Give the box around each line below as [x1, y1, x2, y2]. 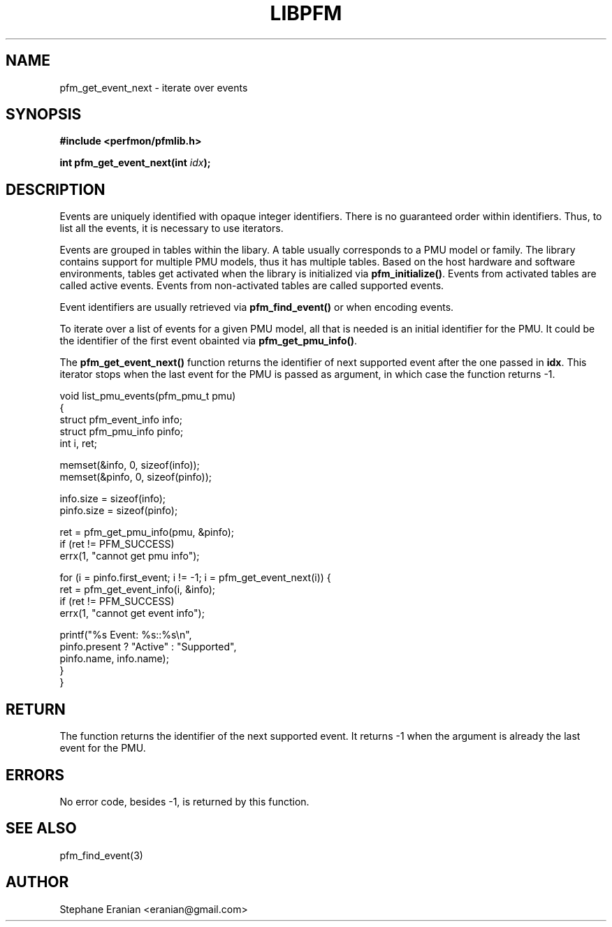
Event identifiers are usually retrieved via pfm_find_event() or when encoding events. [59, 301, 454, 314]
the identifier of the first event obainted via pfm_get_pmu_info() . [59, 335, 358, 347]
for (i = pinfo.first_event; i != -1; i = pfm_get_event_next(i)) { [59, 571, 331, 584]
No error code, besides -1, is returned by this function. [59, 795, 309, 808]
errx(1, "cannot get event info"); [59, 607, 205, 620]
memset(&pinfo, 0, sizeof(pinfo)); [59, 471, 212, 483]
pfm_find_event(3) [59, 849, 143, 861]
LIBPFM [270, 1, 342, 25]
